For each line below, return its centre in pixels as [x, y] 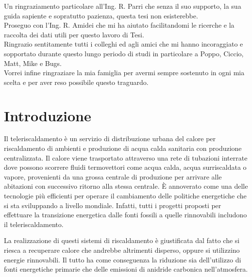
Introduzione [48, 115]
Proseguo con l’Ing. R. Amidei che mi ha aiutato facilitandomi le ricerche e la [119, 25]
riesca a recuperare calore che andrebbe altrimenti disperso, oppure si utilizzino [122, 250]
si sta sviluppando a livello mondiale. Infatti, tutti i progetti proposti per [113, 205]
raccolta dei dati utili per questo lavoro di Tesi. [74, 34]
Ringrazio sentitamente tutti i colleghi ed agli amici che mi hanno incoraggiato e [124, 44]
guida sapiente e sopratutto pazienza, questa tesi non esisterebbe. [101, 15]
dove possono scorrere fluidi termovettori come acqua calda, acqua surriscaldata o [125, 167]
